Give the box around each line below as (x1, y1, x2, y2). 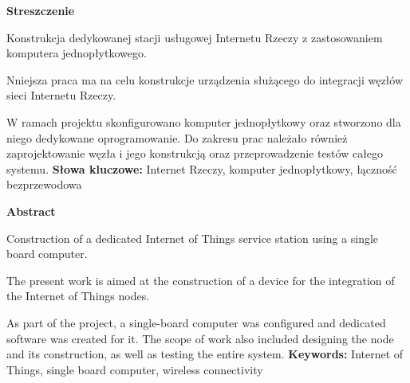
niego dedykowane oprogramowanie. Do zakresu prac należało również (6, 129, 348, 146)
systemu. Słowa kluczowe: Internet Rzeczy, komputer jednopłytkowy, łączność (6, 160, 397, 177)
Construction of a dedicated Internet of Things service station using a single (6, 229, 379, 246)
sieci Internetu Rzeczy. (6, 87, 116, 104)
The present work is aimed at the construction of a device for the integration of (6, 272, 395, 288)
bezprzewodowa (6, 176, 82, 193)
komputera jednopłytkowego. (6, 45, 147, 61)
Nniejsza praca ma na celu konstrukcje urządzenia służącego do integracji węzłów (6, 71, 404, 88)
